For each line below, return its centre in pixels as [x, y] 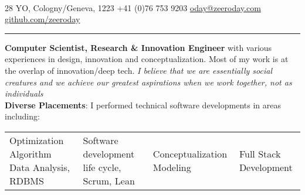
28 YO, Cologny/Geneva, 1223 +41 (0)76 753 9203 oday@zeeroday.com [133, 7]
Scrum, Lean [109, 180]
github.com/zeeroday [43, 19]
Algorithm [30, 153]
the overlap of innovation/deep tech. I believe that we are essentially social [138, 70]
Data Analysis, [40, 167]
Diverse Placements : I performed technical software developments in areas [143, 105]
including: [22, 116]
